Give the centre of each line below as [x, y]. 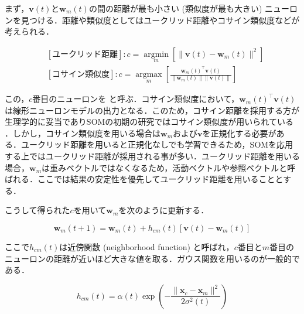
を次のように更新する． [164, 210]
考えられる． [29, 31]
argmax [149, 75]
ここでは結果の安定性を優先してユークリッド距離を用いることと [160, 179]
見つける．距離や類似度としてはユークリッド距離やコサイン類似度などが [160, 20]
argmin [156, 54]
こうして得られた [37, 210]
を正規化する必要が [239, 133]
